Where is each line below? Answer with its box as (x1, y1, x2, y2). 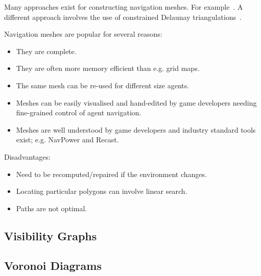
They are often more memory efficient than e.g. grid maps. (16, 63, 200, 73)
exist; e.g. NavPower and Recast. (16, 134, 119, 145)
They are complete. (16, 45, 77, 56)
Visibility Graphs (4, 228, 97, 243)
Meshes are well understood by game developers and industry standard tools (16, 124, 256, 135)
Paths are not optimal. (16, 203, 87, 213)
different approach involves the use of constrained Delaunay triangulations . (4, 11, 242, 22)
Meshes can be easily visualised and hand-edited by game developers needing (16, 97, 257, 108)
